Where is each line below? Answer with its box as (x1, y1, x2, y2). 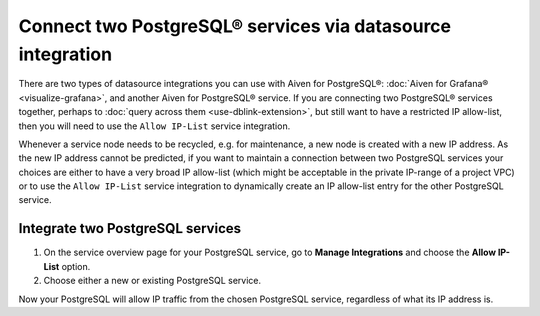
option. (61, 260, 91, 272)
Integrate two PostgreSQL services (18, 220, 242, 237)
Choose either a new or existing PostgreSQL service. (43, 275, 262, 287)
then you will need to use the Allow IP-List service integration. (18, 120, 291, 132)
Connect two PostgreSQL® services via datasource (18, 15, 452, 37)
